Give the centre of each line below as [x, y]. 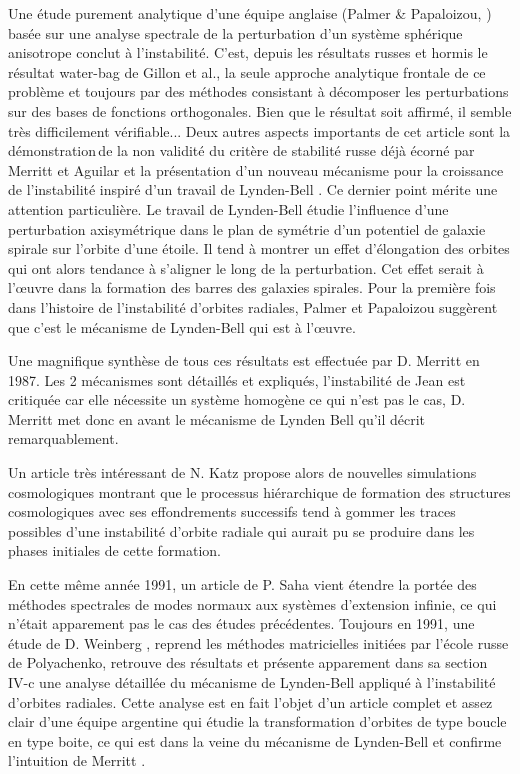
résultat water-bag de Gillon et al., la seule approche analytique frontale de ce [247, 71]
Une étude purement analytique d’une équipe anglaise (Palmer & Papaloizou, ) [250, 13]
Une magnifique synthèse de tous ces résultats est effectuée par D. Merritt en [244, 360]
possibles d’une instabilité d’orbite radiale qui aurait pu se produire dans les [241, 530]
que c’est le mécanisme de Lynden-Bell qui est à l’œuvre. [182, 326]
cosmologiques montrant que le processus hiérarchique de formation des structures [259, 491]
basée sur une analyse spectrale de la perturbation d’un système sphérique [235, 32]
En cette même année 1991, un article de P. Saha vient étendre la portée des [242, 584]
